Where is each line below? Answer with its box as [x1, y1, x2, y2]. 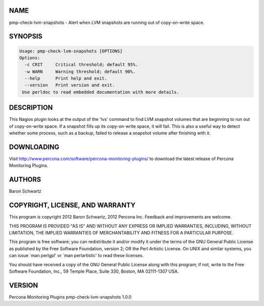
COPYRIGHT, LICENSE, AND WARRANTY [9, 201, 135, 210]
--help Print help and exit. [24, 76, 108, 81]
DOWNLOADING [9, 142, 60, 151]
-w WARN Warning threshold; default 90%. [24, 69, 135, 74]
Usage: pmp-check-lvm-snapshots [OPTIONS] [19, 48, 123, 54]
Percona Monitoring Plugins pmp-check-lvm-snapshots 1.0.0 [9, 294, 132, 300]
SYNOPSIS [9, 32, 43, 41]
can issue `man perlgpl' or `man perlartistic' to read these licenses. [9, 253, 144, 259]
